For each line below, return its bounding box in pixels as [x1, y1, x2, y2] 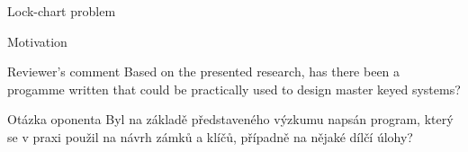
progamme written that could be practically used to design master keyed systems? [7, 79, 461, 98]
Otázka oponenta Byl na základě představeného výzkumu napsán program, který [7, 110, 454, 129]
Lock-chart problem [7, 2, 116, 20]
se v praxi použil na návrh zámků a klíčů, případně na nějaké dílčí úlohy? [7, 127, 413, 146]
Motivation [7, 31, 67, 50]
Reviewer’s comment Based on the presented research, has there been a [7, 62, 400, 81]
